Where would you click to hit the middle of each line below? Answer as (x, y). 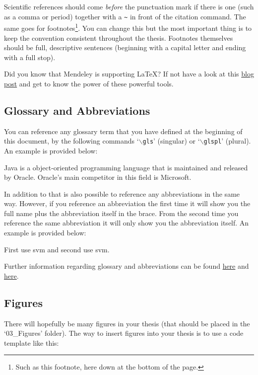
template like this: (32, 342)
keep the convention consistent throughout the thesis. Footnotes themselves (119, 37)
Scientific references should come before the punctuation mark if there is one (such (129, 6)
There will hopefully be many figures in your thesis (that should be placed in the (127, 323)
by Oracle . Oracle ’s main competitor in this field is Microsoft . (98, 177)
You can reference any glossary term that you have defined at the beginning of (123, 131)
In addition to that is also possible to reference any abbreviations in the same (122, 193)
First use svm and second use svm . (57, 249)
